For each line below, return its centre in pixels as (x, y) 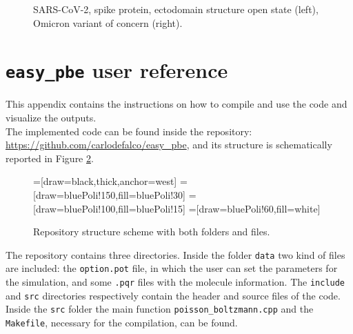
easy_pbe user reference (117, 70)
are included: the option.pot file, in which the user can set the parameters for (172, 268)
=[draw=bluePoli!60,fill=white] (254, 208)
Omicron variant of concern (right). (108, 22)
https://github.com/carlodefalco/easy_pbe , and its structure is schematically (169, 145)
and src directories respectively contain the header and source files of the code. (173, 295)
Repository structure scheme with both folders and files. (152, 232)
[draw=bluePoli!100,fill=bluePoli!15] (110, 208)
